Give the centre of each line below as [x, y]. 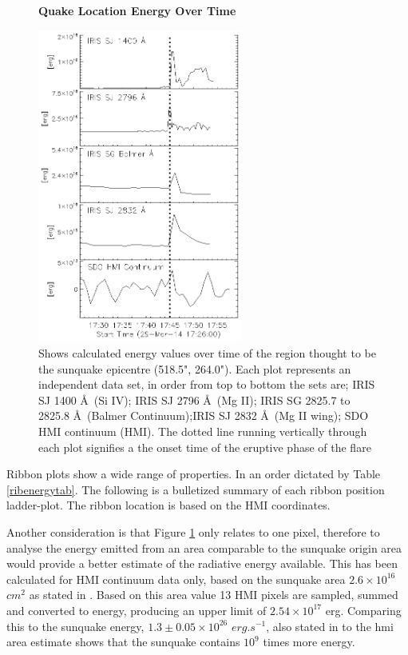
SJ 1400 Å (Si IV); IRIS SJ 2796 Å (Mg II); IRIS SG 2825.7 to [194, 399]
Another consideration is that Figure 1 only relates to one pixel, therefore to [193, 531]
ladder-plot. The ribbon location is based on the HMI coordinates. [168, 505]
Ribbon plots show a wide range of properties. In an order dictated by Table [194, 474]
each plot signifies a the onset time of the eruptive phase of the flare [205, 447]
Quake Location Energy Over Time [137, 10]
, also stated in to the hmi [330, 626]
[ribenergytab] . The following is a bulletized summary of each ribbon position [196, 489]
